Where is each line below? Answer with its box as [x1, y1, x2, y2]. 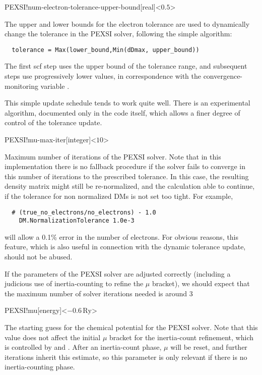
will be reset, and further [170, 342, 247, 352]
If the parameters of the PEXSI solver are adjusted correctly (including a [5, 268, 231, 279]
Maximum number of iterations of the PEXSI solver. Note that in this [5, 151, 221, 162]
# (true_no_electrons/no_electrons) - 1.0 [12, 208, 156, 216]
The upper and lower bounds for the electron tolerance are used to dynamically [5, 18, 250, 29]
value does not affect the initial [5, 332, 101, 342]
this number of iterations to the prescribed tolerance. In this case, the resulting [5, 171, 249, 181]
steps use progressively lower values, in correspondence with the [5, 71, 201, 81]
